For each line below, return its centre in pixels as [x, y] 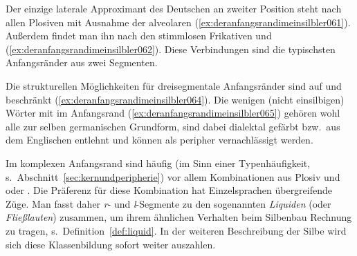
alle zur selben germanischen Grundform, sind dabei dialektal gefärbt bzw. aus [173, 126]
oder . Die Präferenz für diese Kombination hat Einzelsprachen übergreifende [169, 190]
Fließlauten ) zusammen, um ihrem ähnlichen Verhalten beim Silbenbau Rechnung [179, 217]
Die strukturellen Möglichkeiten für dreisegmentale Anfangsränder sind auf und [174, 85]
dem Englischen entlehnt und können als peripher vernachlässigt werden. [159, 140]
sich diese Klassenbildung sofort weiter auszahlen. [111, 244]
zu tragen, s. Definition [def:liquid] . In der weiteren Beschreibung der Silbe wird [176, 230]
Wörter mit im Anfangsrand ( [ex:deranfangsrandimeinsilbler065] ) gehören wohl [173, 113]
